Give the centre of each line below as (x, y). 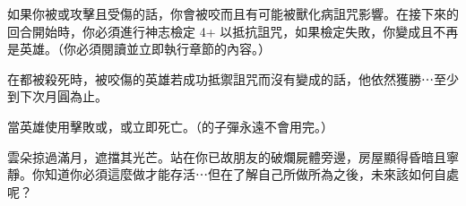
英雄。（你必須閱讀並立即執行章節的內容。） (145, 49)
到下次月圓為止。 (57, 96)
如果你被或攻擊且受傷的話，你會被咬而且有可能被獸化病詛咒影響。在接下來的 (233, 13)
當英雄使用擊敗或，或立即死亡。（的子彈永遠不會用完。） (170, 126)
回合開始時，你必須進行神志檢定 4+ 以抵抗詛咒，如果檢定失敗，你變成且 (220, 31)
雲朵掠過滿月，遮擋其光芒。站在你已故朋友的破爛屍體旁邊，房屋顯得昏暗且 (227, 156)
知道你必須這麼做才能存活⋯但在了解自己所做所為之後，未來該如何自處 (251, 174)
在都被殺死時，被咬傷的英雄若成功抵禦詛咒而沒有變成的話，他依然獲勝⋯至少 (233, 78)
